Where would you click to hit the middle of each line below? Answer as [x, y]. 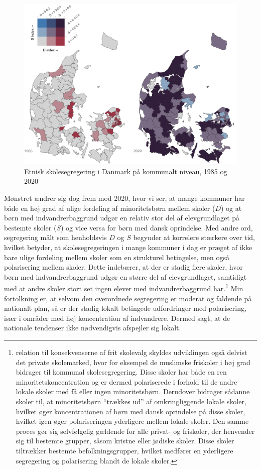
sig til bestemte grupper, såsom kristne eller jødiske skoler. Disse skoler [125, 441]
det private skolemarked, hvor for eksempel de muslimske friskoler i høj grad [133, 362]
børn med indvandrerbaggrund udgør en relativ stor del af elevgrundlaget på [122, 218]
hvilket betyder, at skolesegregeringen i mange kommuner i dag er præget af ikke [128, 247]
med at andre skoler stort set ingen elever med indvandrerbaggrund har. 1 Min [124, 288]
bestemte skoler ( [30, 227]
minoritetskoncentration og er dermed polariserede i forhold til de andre [126, 381]
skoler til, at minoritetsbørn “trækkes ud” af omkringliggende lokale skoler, [131, 401]
